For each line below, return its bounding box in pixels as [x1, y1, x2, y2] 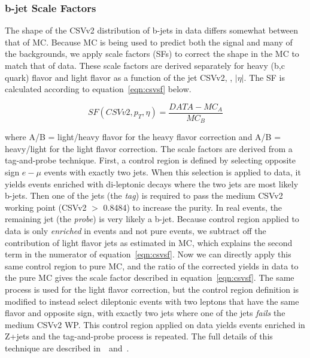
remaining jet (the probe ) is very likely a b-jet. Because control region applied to [5, 213, 299, 225]
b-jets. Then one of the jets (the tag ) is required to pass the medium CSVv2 [5, 189, 283, 202]
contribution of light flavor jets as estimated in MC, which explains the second [5, 236, 293, 248]
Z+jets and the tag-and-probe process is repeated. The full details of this [5, 330, 273, 342]
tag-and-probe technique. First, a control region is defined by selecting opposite [5, 154, 296, 166]
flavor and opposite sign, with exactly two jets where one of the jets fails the [5, 307, 285, 319]
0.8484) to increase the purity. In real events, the [103, 201, 282, 213]
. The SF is [244, 71, 285, 83]
